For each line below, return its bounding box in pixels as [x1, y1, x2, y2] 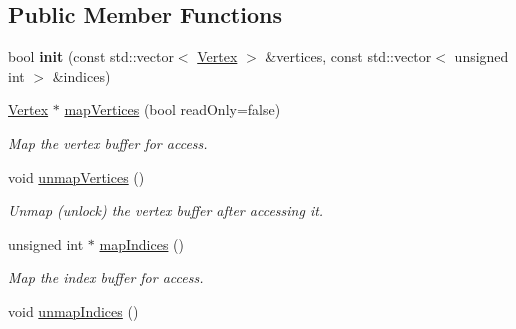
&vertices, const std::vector [265, 46, 432, 67]
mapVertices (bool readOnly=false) [64, 99, 281, 120]
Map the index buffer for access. [8, 267, 204, 288]
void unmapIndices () [8, 300, 139, 321]
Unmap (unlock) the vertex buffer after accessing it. [8, 200, 324, 221]
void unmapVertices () [8, 166, 145, 187]
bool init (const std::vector [8, 46, 174, 67]
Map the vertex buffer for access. [8, 132, 208, 153]
